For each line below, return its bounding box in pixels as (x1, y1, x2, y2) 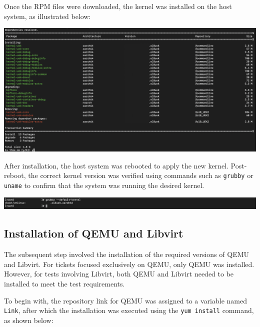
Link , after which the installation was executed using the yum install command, (4, 305, 254, 315)
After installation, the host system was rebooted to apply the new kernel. (4, 160, 228, 170)
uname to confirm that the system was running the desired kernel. (4, 180, 204, 190)
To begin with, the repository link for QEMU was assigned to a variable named (4, 295, 247, 305)
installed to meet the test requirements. (4, 278, 125, 288)
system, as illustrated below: (4, 10, 91, 21)
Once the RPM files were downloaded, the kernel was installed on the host (4, 1, 232, 11)
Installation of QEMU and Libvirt (4, 225, 183, 241)
